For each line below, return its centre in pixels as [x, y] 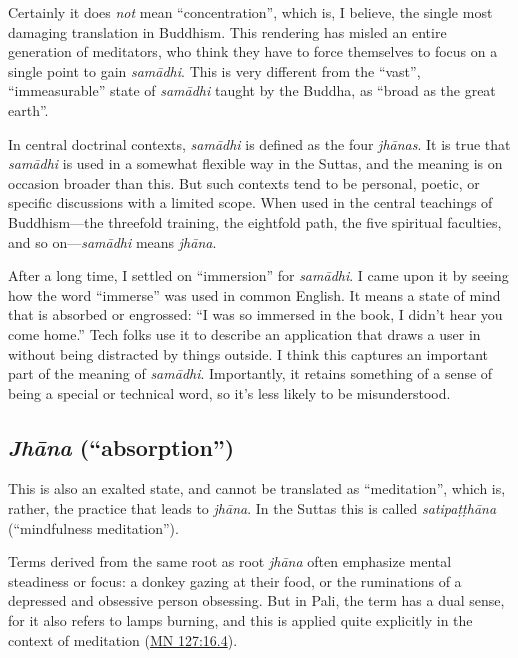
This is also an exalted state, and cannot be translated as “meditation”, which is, [257, 488]
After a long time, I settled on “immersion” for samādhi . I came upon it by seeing [258, 275]
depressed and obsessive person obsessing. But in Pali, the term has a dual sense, [256, 600]
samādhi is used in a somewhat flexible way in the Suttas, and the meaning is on [255, 163]
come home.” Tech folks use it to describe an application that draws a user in [244, 333]
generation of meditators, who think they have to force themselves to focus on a [253, 51]
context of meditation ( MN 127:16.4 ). [123, 639]
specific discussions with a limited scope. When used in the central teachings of [250, 202]
